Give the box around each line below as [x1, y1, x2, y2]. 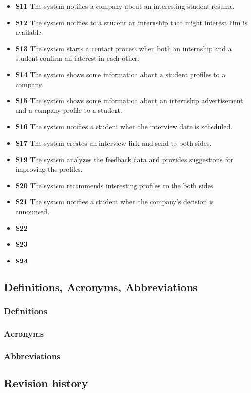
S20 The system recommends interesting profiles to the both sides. [15, 180, 215, 190]
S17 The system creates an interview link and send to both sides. [15, 137, 212, 148]
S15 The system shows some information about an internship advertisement [15, 95, 243, 106]
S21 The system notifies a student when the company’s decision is [15, 196, 214, 207]
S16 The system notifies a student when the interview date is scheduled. [15, 121, 232, 131]
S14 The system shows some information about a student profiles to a [15, 69, 226, 79]
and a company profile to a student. [15, 105, 122, 115]
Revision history [4, 375, 88, 390]
